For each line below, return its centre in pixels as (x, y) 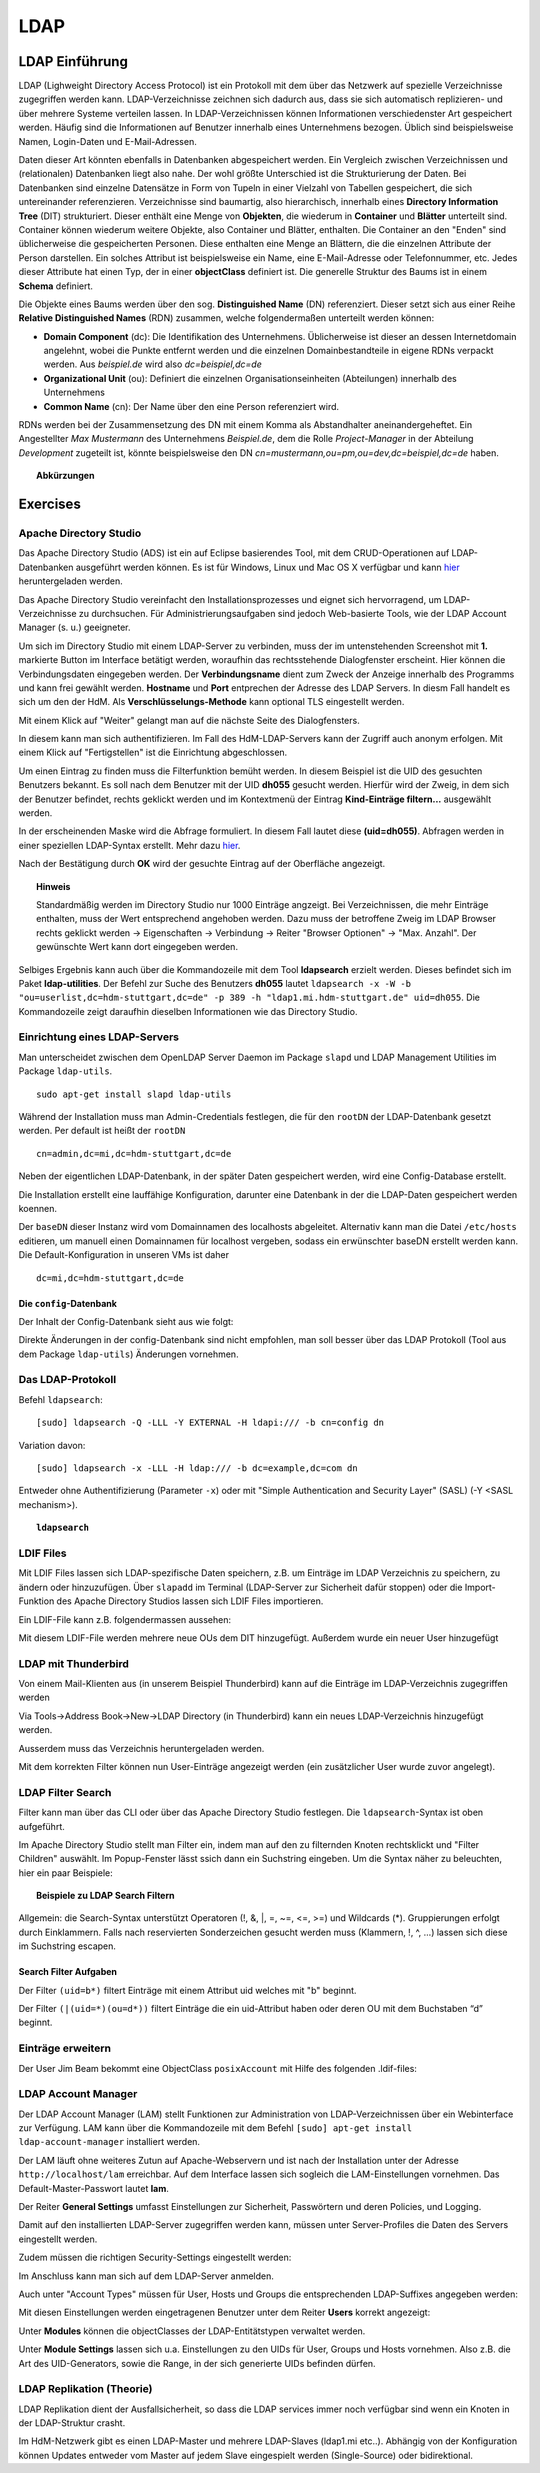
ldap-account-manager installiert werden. (109, 2142)
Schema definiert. (56, 286)
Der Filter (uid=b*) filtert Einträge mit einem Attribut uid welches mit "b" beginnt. (187, 1990)
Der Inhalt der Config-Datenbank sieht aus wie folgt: (126, 1321)
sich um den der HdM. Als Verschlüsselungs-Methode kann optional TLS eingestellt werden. (211, 702)
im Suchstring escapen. (67, 1946)
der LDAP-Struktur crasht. (72, 2423)
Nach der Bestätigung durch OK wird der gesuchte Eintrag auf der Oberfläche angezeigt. (202, 864)
